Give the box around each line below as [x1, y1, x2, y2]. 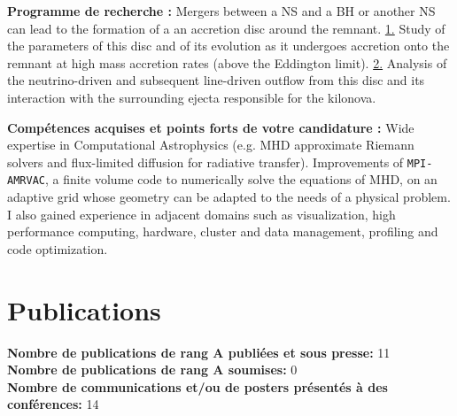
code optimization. [7, 239, 108, 258]
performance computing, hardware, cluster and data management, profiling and [7, 222, 438, 241]
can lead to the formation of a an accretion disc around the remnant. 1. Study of [7, 19, 445, 37]
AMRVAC [7, 174, 45, 188]
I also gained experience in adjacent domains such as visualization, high [7, 204, 396, 223]
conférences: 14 [7, 395, 99, 413]
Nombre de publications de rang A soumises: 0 [7, 360, 298, 379]
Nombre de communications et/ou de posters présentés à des [7, 377, 388, 396]
